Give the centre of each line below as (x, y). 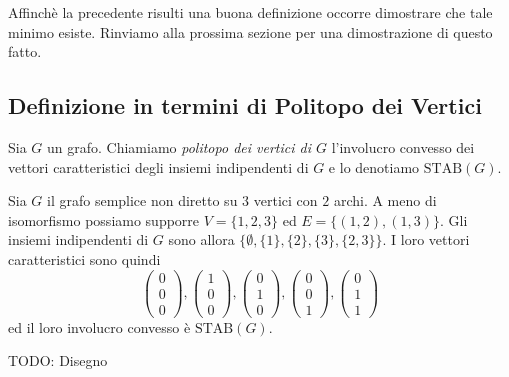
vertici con (285, 200)
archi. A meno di (385, 200)
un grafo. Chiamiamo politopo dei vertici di (179, 146)
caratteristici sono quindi (84, 258)
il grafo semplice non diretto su (142, 200)
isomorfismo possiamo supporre (104, 219)
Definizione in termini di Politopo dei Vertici (245, 105)
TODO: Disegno (58, 360)
